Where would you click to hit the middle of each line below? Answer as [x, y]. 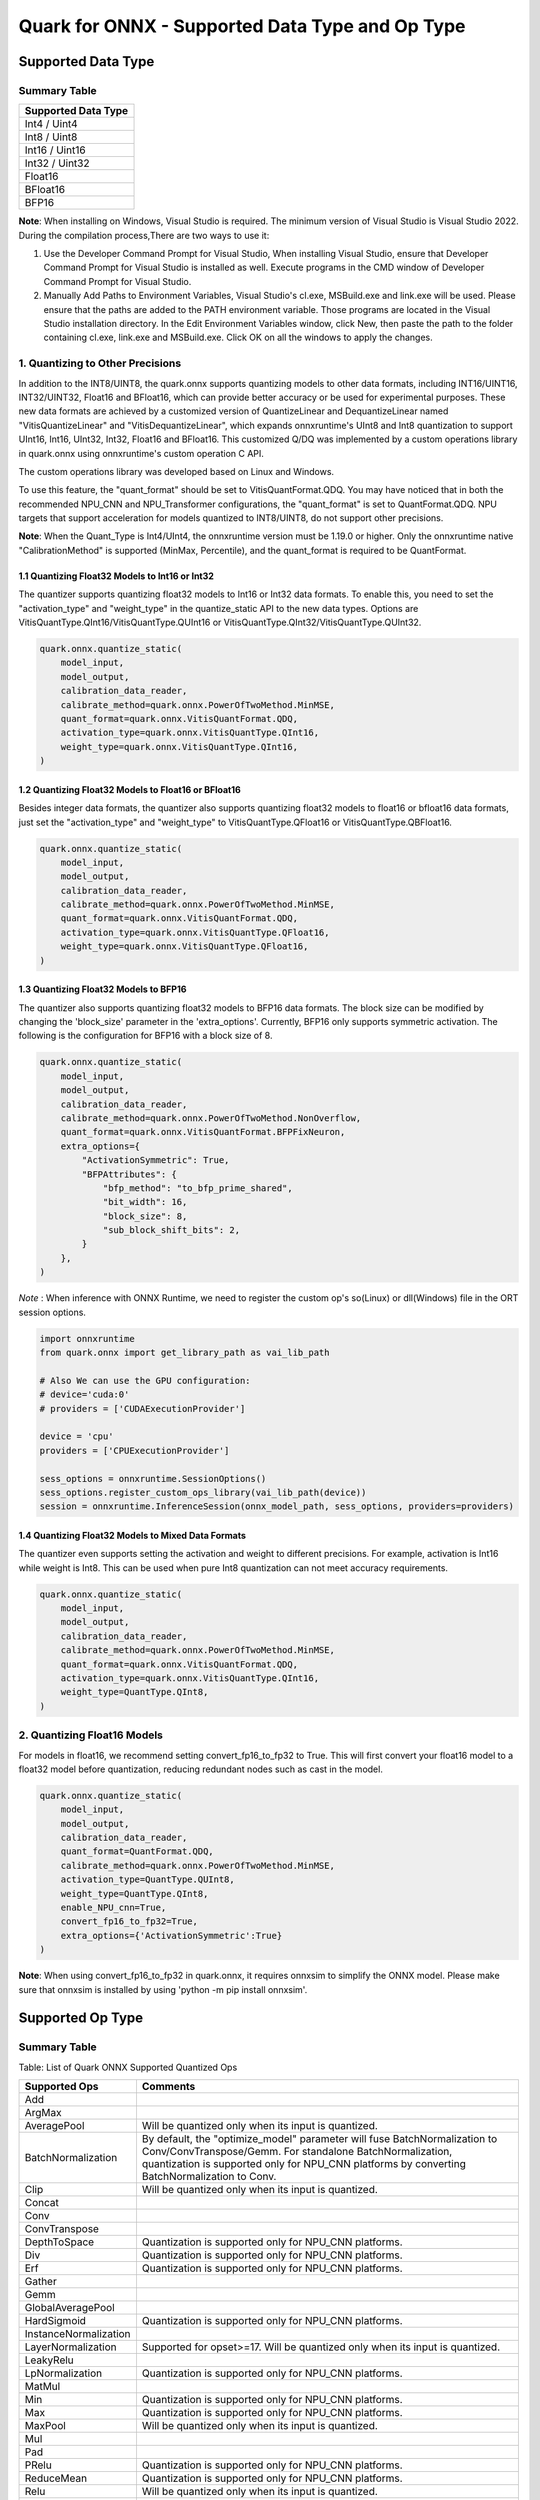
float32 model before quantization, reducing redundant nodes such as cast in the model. [201, 1769]
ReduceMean [56, 2478]
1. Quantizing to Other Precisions [100, 363]
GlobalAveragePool [69, 2308]
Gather [40, 2282]
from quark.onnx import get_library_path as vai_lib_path [184, 1352]
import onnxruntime [87, 1338]
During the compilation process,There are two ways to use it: [144, 235]
